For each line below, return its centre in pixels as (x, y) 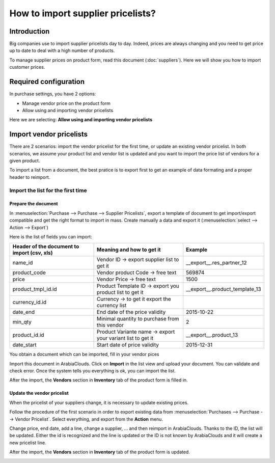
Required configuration (47, 82)
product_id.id (28, 335)
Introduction (30, 31)
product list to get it (120, 292)
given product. (25, 161)
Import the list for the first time (48, 190)
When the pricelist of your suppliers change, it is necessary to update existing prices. (99, 402)
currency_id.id (30, 302)
